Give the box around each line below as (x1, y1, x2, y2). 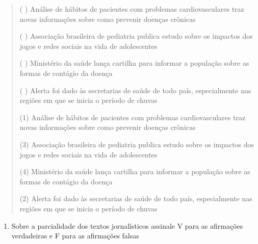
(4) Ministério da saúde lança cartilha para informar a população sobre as (19, 166, 250, 177)
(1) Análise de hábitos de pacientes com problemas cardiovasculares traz (19, 112, 246, 122)
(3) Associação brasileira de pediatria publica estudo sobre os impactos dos (19, 139, 254, 149)
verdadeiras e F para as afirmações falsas (11, 230, 139, 241)
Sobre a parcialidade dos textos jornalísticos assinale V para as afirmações (11, 220, 243, 231)
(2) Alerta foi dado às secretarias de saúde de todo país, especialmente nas (19, 193, 252, 204)
